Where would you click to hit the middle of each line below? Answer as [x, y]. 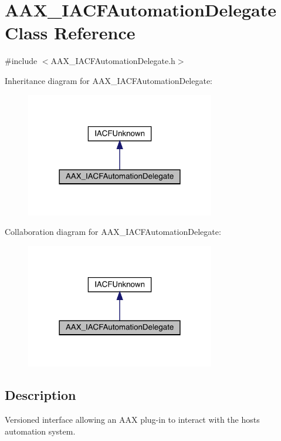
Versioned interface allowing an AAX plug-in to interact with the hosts [132, 419]
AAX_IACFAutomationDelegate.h [113, 61]
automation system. [40, 431]
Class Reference [70, 33]
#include [21, 61]
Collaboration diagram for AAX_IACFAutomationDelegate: [113, 232]
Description [40, 395]
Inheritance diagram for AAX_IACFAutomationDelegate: [109, 80]
